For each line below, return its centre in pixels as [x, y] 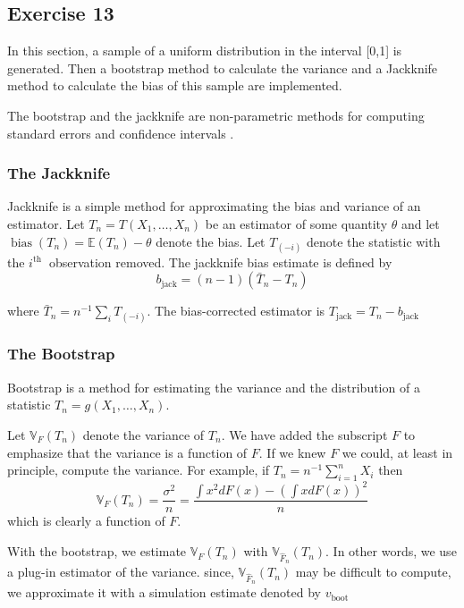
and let [420, 223]
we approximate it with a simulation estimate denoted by [164, 592]
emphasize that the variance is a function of [127, 452]
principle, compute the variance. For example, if [139, 470]
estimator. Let [46, 223]
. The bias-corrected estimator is [236, 311]
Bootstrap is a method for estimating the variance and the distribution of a [214, 387]
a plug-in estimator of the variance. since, [121, 572]
